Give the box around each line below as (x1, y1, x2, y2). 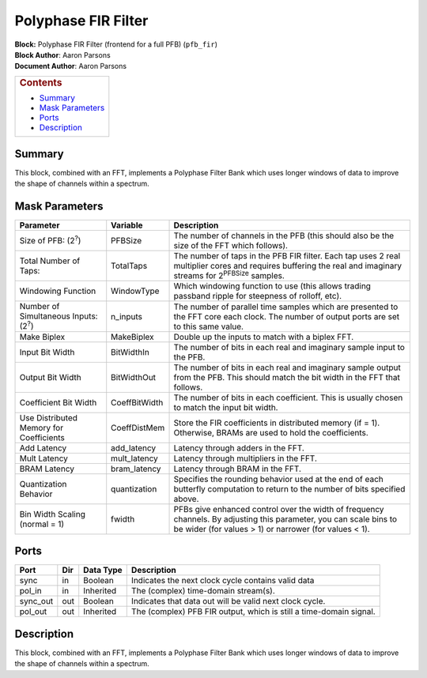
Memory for (19, 422, 63, 433)
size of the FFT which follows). (173, 240, 289, 251)
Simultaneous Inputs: (19, 311, 98, 322)
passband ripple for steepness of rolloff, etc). (173, 291, 342, 302)
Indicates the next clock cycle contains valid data (130, 575, 315, 586)
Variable (111, 220, 143, 231)
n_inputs (111, 311, 142, 322)
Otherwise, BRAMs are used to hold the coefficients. (173, 427, 369, 438)
